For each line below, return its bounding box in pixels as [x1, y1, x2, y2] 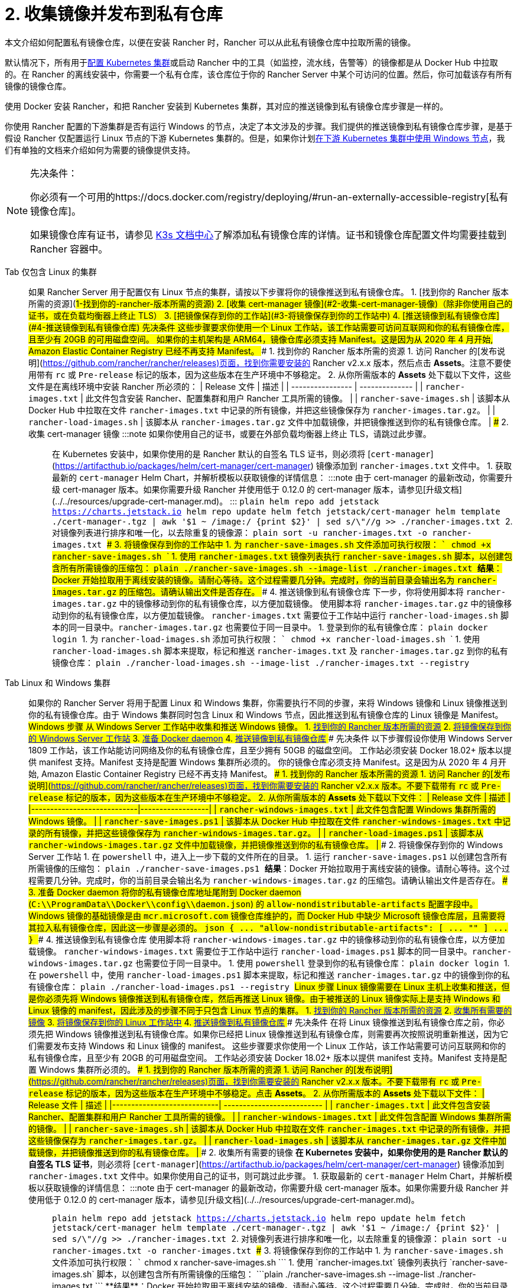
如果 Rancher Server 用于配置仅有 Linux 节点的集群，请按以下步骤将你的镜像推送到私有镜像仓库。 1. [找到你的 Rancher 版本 [28, 286, 509, 297]
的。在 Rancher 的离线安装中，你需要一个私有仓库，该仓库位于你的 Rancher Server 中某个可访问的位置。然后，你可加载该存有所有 [5, 69, 512, 79]
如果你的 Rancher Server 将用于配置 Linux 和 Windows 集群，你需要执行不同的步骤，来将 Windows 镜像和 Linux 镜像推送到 [28, 697, 508, 708]
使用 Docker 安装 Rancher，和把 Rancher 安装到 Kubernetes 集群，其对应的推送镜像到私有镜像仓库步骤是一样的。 [5, 101, 448, 111]
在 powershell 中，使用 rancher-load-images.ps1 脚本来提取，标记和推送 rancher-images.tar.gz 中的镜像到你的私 [28, 969, 510, 980]
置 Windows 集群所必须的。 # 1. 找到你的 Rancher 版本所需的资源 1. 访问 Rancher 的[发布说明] [28, 1064, 393, 1075]
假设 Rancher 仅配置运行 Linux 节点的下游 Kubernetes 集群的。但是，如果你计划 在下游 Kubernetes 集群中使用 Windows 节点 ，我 [5, 132, 505, 143]
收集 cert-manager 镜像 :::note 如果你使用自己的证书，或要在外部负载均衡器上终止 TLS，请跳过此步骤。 [28, 428, 431, 439]
